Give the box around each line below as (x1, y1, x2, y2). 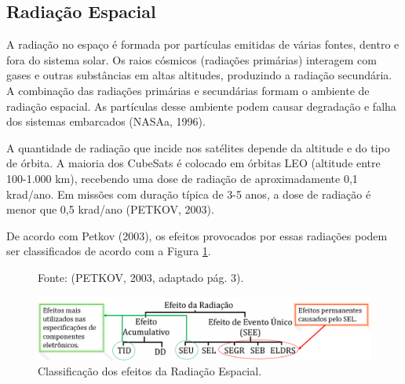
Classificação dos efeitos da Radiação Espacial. (38, 363, 262, 379)
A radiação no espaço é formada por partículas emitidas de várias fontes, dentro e (6, 36, 400, 53)
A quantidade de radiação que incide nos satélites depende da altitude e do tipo (6, 139, 390, 155)
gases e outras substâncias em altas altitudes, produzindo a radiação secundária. (6, 67, 392, 83)
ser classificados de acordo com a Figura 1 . (6, 243, 211, 259)
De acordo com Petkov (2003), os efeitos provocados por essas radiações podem (6, 227, 388, 243)
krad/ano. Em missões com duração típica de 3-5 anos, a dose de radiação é (6, 185, 371, 202)
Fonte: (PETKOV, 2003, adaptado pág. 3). (38, 269, 244, 285)
